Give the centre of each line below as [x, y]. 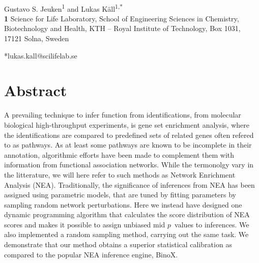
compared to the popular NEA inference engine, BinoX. [91, 254]
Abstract [36, 90]
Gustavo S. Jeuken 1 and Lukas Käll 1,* [63, 8]
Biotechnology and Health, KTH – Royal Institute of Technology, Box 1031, [122, 28]
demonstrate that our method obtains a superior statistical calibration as [118, 244]
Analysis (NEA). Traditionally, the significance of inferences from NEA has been [129, 184]
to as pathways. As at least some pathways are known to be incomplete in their [128, 145]
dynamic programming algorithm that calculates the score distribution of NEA [127, 214]
